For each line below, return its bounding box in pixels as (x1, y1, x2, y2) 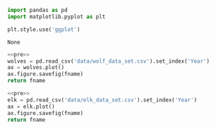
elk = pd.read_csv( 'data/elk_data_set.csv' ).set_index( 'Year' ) (7, 96, 198, 104)
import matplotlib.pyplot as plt (7, 13, 106, 20)
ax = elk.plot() (7, 103, 55, 110)
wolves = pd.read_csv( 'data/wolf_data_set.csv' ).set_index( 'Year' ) (7, 57, 210, 65)
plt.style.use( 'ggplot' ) (7, 25, 80, 33)
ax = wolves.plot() (7, 64, 65, 71)
